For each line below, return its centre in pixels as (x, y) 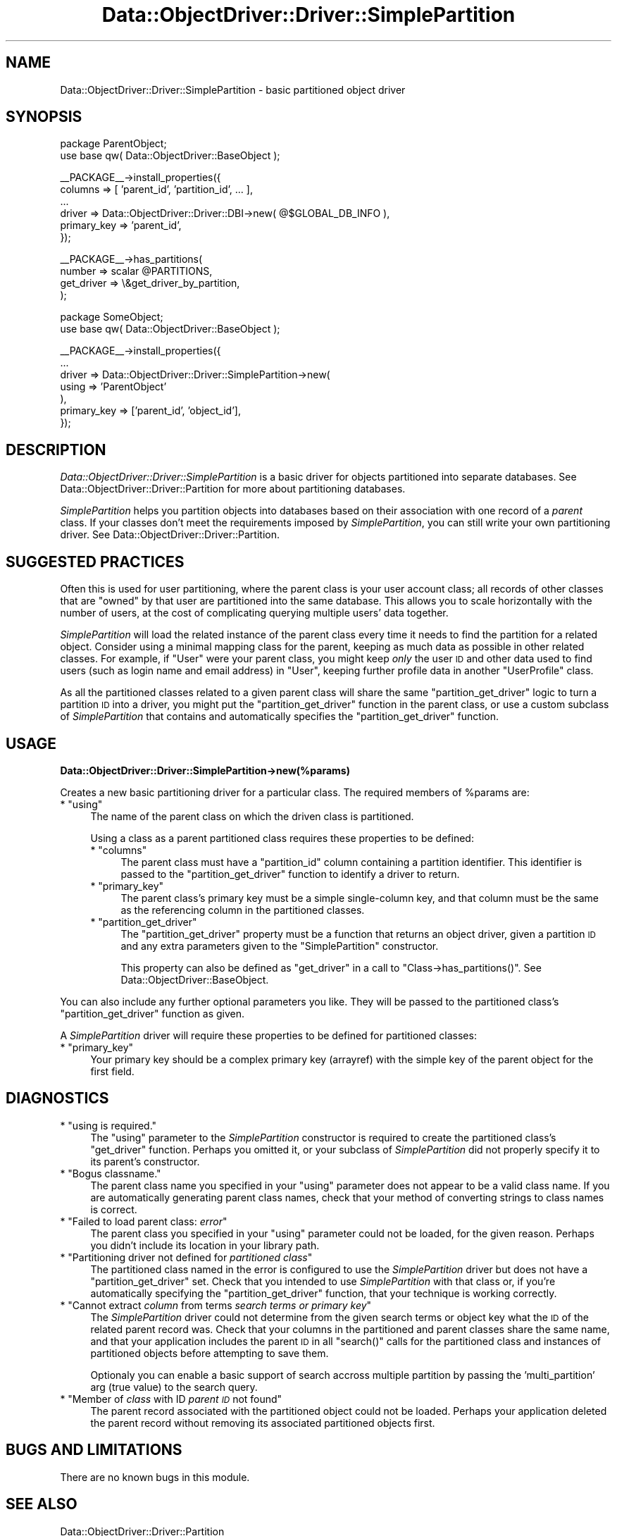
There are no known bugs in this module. (155, 1477)
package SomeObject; (112, 317)
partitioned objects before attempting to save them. (210, 1353)
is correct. (114, 1209)
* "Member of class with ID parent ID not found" (171, 1399)
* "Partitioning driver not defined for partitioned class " (186, 1257)
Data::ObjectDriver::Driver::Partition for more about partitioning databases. (233, 489)
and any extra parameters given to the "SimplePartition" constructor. (280, 946)
